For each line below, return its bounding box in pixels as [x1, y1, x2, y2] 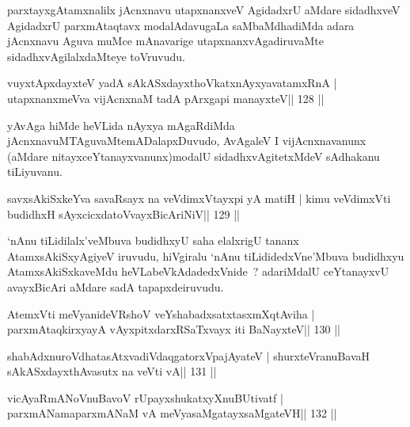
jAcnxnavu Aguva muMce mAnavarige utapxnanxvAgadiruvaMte [7, 32, 324, 49]
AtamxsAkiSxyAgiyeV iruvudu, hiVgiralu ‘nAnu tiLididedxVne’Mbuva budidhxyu [7, 247, 404, 264]
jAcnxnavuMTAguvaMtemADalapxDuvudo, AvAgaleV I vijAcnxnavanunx [7, 132, 366, 149]
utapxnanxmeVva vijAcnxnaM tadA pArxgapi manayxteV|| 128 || [7, 90, 325, 106]
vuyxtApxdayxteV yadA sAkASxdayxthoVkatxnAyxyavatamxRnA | [7, 74, 337, 91]
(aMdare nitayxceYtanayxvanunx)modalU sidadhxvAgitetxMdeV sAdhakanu [7, 147, 380, 164]
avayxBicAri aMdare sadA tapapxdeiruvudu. [7, 278, 224, 295]
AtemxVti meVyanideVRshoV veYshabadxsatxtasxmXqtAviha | [7, 305, 315, 322]
